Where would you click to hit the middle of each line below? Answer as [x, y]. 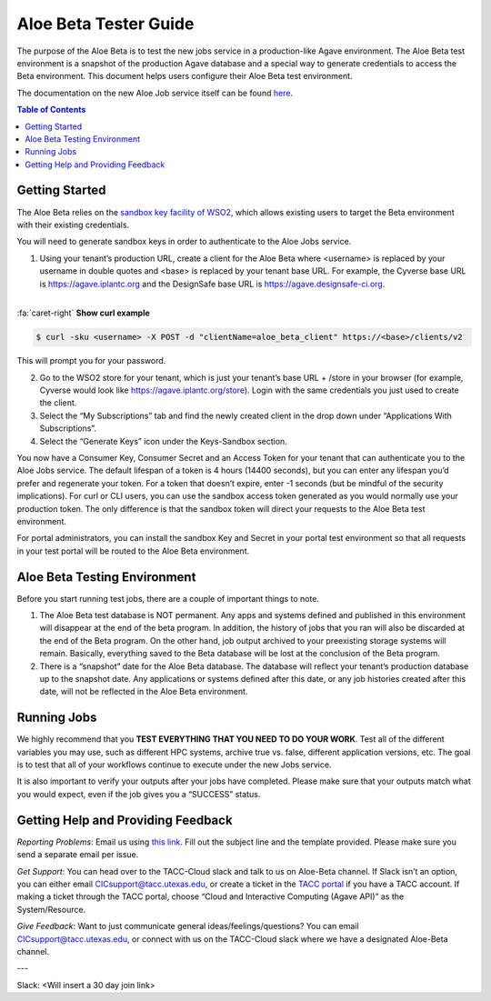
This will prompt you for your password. [91, 361]
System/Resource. [51, 909]
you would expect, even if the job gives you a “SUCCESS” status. [139, 794]
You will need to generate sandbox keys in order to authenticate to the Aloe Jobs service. [184, 242]
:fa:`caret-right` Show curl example [83, 313]
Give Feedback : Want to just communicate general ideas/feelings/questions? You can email [188, 926]
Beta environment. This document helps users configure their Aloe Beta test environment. [185, 76]
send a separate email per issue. [78, 855]
